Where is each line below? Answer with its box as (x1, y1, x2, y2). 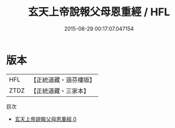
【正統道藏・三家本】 (30, 86, 90, 95)
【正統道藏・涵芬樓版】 (30, 76, 96, 84)
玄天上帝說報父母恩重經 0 (14, 115, 77, 122)
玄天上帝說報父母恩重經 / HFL (28, 5, 170, 19)
